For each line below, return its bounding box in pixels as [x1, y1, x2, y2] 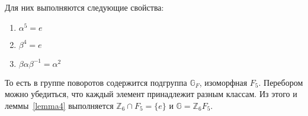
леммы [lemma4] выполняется [5, 99, 114, 111]
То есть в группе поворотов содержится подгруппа [5, 76, 187, 88]
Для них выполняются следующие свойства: [5, 1, 164, 13]
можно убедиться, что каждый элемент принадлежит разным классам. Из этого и [5, 88, 297, 100]
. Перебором [258, 76, 303, 88]
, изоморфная [199, 76, 248, 88]
